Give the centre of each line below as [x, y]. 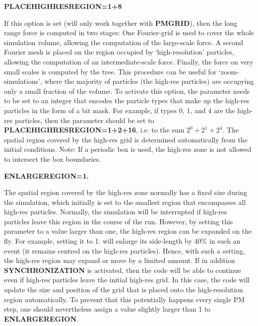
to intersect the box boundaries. [53, 159]
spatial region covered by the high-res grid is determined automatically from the [126, 139]
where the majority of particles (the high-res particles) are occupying [149, 81]
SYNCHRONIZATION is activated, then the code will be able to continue [123, 270]
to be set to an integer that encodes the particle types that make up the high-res [127, 100]
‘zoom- [229, 71]
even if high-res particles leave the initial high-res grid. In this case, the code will [127, 280]
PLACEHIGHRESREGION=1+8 [63, 6]
